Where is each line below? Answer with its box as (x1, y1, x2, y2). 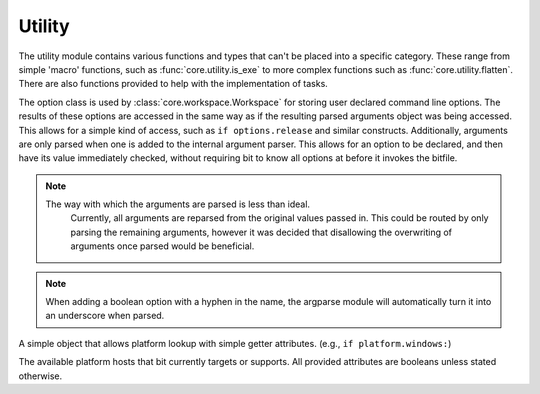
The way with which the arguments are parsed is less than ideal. (45, 198, 310, 210)
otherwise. (18, 370, 63, 382)
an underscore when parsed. (45, 310, 165, 322)
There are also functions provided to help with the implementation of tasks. (18, 78, 329, 90)
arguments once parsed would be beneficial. (70, 240, 255, 252)
